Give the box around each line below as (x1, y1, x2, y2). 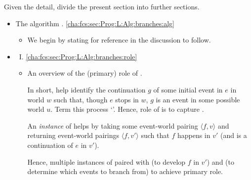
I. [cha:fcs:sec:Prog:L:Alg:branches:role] (19, 51, 137, 61)
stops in (115, 94, 139, 104)
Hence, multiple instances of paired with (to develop (27, 156, 186, 167)
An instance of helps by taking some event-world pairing (27, 120, 198, 131)
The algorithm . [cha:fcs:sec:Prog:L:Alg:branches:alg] (15, 18, 175, 28)
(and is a (220, 130, 247, 140)
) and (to (207, 156, 234, 167)
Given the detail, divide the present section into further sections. (4, 1, 200, 11)
